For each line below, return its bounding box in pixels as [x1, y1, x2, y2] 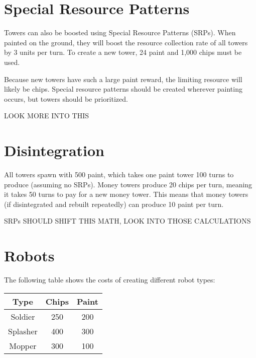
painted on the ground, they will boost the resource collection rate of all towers [4, 37, 248, 47]
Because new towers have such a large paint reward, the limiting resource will [4, 74, 242, 84]
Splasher [8, 325, 38, 337]
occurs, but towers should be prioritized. [4, 93, 128, 104]
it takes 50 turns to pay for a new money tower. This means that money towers [4, 189, 248, 199]
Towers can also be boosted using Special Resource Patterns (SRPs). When [4, 27, 236, 38]
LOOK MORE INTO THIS [4, 110, 89, 121]
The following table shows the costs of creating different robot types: [4, 274, 215, 285]
